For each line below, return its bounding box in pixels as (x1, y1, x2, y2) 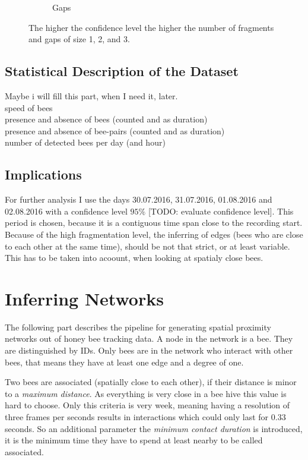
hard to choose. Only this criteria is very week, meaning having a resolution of (5, 399, 290, 411)
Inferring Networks (5, 286, 164, 310)
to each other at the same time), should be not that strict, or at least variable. (5, 240, 290, 252)
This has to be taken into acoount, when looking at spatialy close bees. (5, 251, 263, 264)
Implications (5, 165, 82, 184)
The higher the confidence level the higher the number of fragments (28, 21, 274, 33)
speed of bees (5, 101, 53, 114)
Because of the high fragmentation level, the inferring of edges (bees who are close (5, 228, 303, 240)
